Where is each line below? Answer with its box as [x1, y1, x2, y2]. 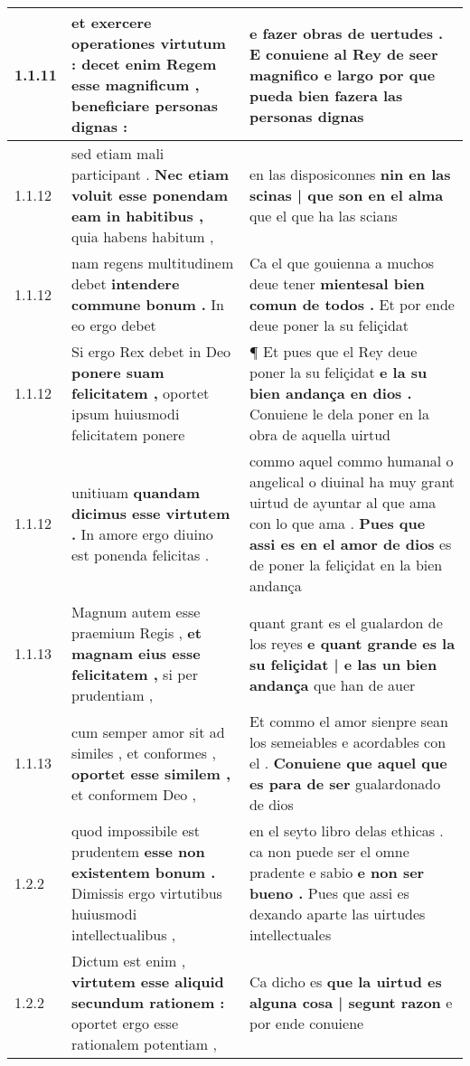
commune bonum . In [71, 294, 224, 315]
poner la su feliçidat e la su [249, 362, 428, 382]
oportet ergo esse [71, 1013, 179, 1033]
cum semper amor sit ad [71, 721, 225, 742]
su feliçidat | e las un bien [249, 653, 437, 675]
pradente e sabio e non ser [249, 862, 425, 882]
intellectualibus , [71, 924, 176, 945]
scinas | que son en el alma [249, 184, 444, 205]
